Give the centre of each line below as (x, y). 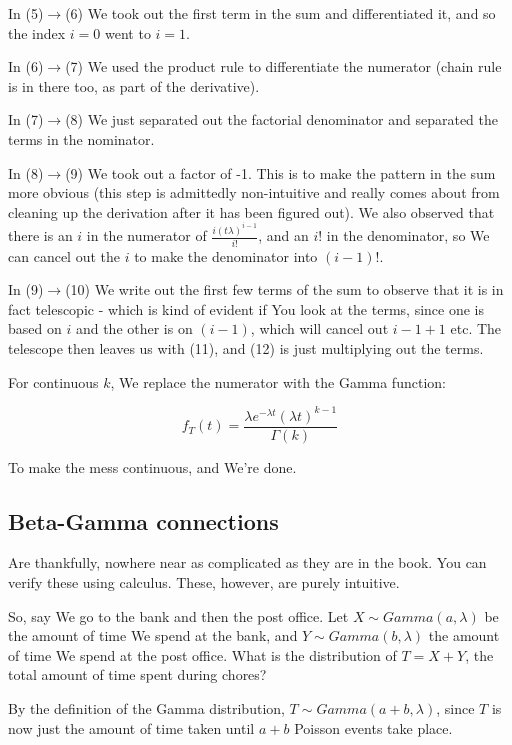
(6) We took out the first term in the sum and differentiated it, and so (280, 13)
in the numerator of (146, 235)
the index (37, 32)
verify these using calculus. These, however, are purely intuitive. (204, 582)
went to (128, 32)
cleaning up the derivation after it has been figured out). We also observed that (251, 211)
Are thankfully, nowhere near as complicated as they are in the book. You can (247, 562)
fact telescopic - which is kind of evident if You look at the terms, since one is (246, 308)
